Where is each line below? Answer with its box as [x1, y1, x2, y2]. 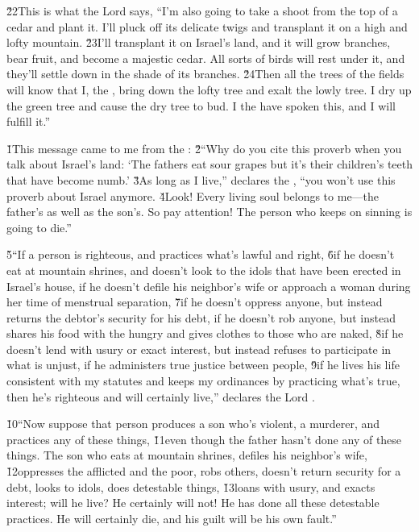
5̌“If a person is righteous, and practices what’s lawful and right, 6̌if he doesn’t [6, 246, 395, 263]
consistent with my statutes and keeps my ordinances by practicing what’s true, [6, 372, 400, 389]
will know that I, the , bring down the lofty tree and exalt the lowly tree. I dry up [6, 81, 412, 98]
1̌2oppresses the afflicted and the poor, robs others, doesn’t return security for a [6, 463, 401, 480]
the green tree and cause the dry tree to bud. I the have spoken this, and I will [6, 97, 396, 114]
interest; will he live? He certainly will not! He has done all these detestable [6, 494, 380, 511]
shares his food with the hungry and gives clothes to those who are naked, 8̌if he [6, 325, 404, 342]
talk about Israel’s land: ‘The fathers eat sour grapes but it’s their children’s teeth [6, 156, 413, 172]
